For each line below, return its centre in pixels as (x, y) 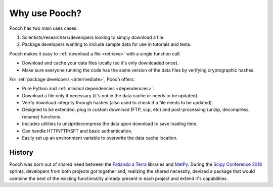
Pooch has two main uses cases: (43, 28)
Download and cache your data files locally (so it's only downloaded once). (100, 63)
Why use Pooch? (45, 13)
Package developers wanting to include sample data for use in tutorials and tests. (107, 44)
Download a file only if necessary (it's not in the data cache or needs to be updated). (110, 95)
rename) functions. (42, 116)
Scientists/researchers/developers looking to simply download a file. (93, 37)
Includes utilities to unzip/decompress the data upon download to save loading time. (110, 124)
